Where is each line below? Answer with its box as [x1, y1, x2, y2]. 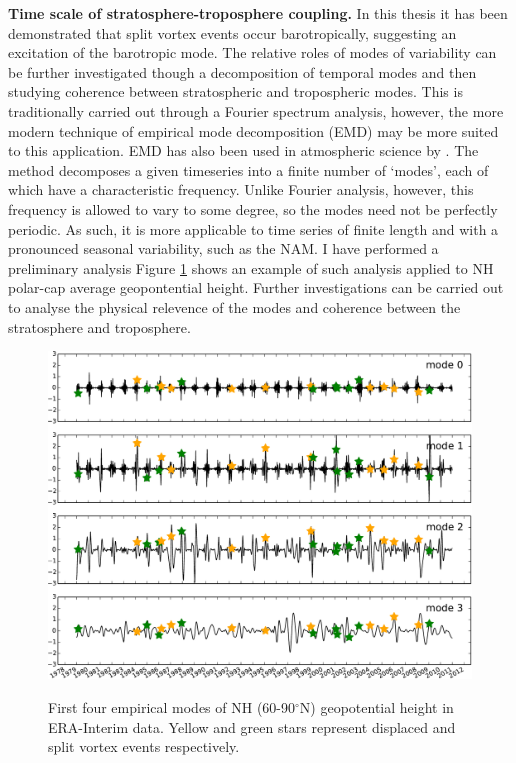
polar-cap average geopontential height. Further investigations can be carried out [8, 277, 504, 298]
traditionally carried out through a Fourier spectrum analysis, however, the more [8, 100, 504, 121]
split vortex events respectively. [48, 736, 240, 757]
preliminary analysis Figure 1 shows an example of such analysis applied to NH [8, 257, 494, 278]
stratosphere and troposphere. [8, 316, 191, 337]
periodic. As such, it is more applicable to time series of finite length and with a [8, 218, 499, 239]
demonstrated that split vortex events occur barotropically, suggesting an [8, 22, 457, 43]
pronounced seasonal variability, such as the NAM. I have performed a [8, 238, 439, 259]
